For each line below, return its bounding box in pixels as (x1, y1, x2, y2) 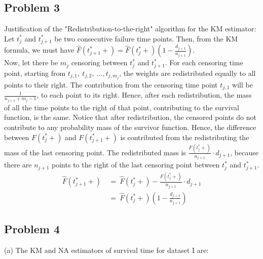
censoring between (71, 57, 128, 68)
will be (232, 79, 253, 90)
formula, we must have (4, 45, 74, 55)
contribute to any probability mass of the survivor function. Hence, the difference (4, 121, 256, 132)
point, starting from (4, 67, 66, 78)
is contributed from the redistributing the (120, 132, 249, 142)
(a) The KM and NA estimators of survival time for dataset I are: (4, 244, 209, 255)
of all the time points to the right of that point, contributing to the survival (4, 102, 239, 112)
